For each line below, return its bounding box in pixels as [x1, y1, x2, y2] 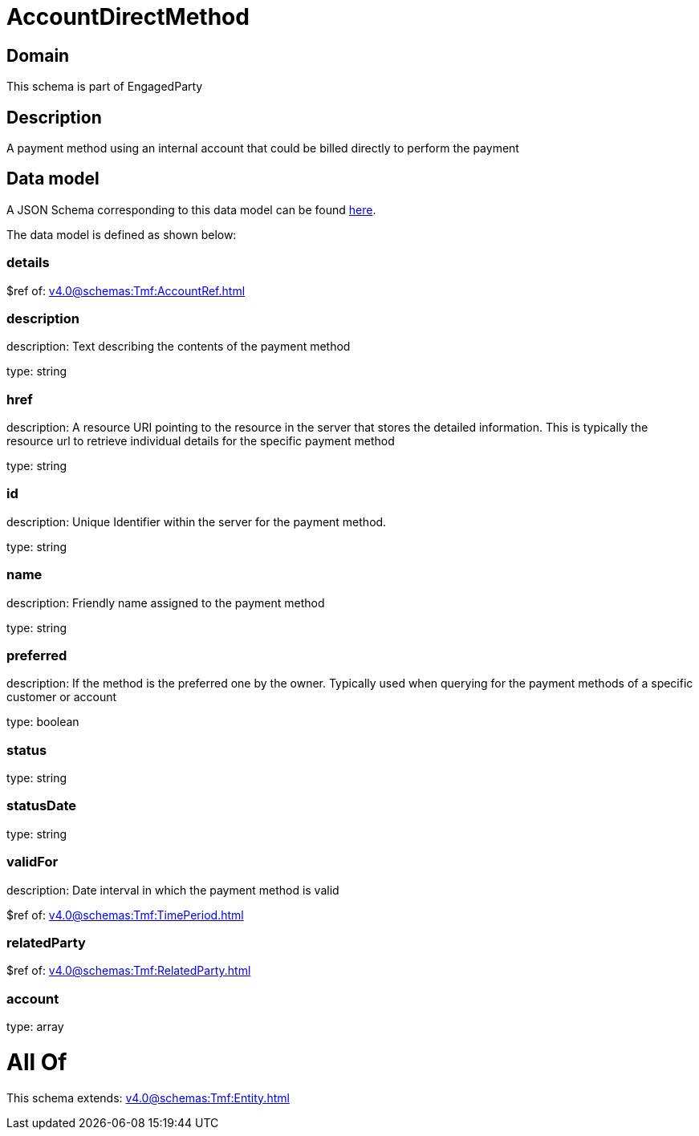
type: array [6, 1020, 64, 1034]
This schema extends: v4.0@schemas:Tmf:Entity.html [6, 1090, 290, 1105]
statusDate [6, 797, 76, 814]
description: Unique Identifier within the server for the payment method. [6, 514, 387, 529]
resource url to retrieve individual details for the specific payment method [6, 434, 395, 448]
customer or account [6, 690, 117, 704]
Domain [6, 45, 70, 66]
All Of [6, 1048, 67, 1076]
